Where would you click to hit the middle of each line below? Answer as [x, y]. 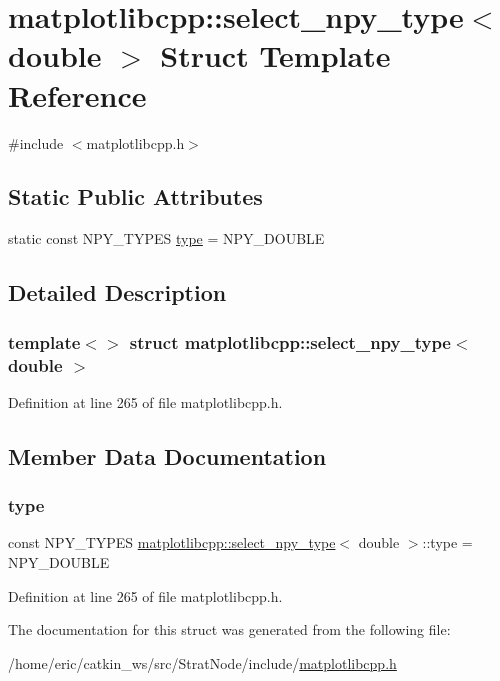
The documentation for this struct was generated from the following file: [229, 629]
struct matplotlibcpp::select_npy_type [290, 341]
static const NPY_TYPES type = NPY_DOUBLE [166, 238]
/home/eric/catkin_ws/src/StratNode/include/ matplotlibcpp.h [202, 662]
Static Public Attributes [135, 196]
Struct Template [275, 55]
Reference [77, 94]
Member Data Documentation [167, 455]
